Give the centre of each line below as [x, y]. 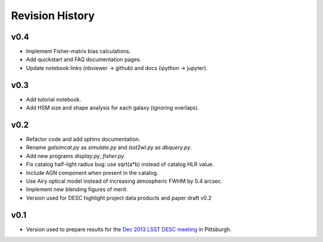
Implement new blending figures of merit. [77, 189]
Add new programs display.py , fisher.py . [76, 156]
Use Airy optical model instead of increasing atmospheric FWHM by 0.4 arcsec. [124, 181]
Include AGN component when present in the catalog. [92, 173]
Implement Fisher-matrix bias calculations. [78, 52]
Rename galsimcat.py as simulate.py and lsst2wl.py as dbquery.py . [109, 147]
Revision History [53, 16]
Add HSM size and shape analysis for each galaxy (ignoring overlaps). [113, 108]
